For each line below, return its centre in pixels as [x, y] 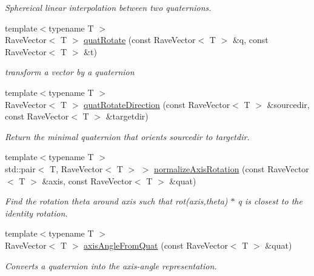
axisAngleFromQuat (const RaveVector [156, 245]
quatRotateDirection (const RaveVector [157, 104]
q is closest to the [270, 201]
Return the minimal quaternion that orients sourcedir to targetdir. [127, 136]
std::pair [20, 168]
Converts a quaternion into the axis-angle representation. [111, 265]
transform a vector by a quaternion [70, 72]
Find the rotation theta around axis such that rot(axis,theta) [116, 201]
